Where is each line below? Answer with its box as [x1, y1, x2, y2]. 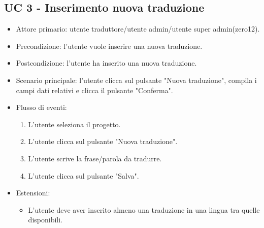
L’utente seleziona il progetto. [28, 119, 121, 129]
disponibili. [28, 214, 62, 225]
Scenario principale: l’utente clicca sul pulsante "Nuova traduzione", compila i [16, 74, 257, 85]
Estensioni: [16, 187, 50, 198]
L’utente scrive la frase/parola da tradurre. [28, 153, 162, 163]
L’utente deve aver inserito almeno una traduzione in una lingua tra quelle [28, 204, 260, 215]
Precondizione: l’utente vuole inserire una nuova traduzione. [16, 40, 203, 51]
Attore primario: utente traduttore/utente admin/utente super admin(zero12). [16, 23, 260, 34]
